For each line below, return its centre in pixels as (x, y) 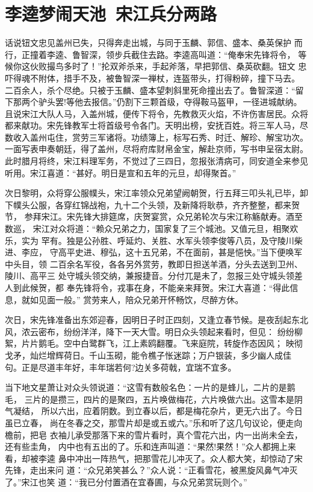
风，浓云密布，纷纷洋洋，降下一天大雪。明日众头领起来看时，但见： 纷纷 (150, 331)
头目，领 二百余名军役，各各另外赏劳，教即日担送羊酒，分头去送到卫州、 (158, 264)
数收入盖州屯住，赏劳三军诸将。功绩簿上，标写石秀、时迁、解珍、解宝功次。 (156, 137)
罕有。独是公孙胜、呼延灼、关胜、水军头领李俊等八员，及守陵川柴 (172, 240)
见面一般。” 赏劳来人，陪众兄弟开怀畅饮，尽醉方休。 (141, 299)
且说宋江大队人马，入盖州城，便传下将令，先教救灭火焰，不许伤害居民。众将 (156, 113)
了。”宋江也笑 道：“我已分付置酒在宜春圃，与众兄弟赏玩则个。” (126, 481)
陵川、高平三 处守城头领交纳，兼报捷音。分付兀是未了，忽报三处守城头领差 (154, 276)
